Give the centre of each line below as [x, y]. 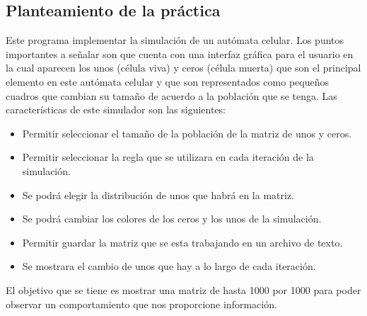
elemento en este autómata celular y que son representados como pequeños [167, 81]
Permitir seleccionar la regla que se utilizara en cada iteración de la [168, 157]
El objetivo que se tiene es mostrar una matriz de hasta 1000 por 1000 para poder [183, 289]
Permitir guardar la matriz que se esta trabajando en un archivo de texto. [182, 242]
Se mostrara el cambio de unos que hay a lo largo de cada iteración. [169, 266]
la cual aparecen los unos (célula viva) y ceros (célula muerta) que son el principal [183, 68]
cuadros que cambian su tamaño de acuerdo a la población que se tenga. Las [171, 95]
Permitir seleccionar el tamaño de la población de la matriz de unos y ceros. [187, 133]
